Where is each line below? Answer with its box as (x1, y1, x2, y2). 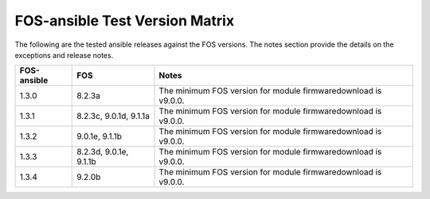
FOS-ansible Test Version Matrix (14, 12, 235, 29)
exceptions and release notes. (14, 50, 114, 59)
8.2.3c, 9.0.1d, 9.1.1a (76, 111, 150, 122)
